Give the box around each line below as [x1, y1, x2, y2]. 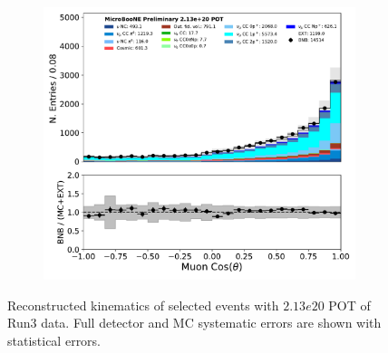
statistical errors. [7, 330, 102, 349]
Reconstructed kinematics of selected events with [7, 295, 279, 314]
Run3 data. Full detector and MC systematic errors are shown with [7, 313, 382, 332]
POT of [328, 295, 371, 314]
